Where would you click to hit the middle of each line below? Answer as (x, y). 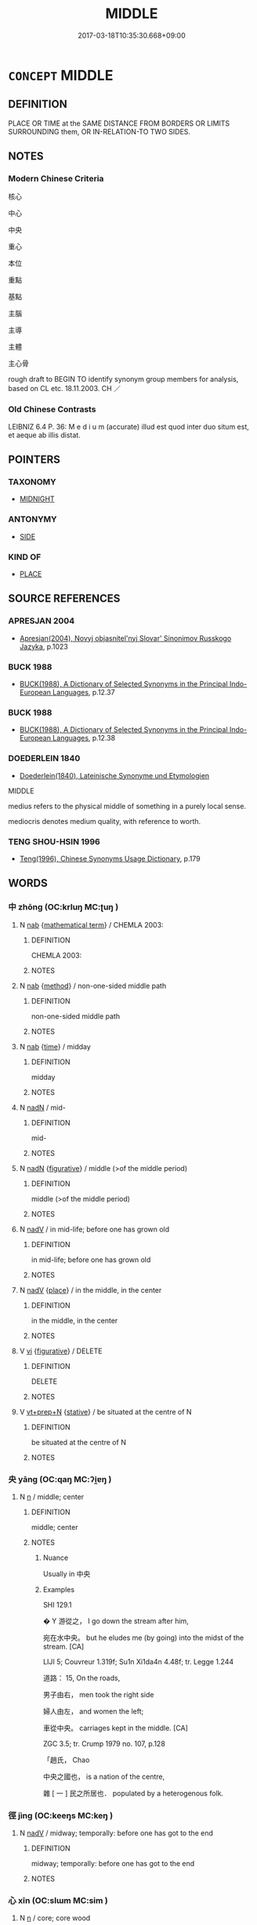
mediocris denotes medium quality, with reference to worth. (105, 821)
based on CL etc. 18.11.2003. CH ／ (65, 389)
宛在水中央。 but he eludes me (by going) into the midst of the (143, 1638)
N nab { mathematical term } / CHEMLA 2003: (91, 924)
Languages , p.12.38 (84, 738)
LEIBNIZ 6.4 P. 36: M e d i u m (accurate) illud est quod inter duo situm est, (128, 426)
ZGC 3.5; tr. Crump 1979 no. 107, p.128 (104, 1744)
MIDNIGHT (37, 499)
